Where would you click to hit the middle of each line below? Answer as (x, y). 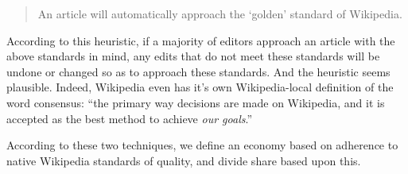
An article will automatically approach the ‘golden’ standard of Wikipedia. (220, 14)
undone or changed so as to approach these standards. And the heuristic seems (198, 71)
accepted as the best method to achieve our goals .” (129, 118)
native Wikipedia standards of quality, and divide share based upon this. (184, 160)
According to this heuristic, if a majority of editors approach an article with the (201, 40)
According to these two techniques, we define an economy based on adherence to (202, 145)
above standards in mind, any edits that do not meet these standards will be (193, 56)
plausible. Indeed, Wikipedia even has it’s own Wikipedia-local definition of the (200, 87)
